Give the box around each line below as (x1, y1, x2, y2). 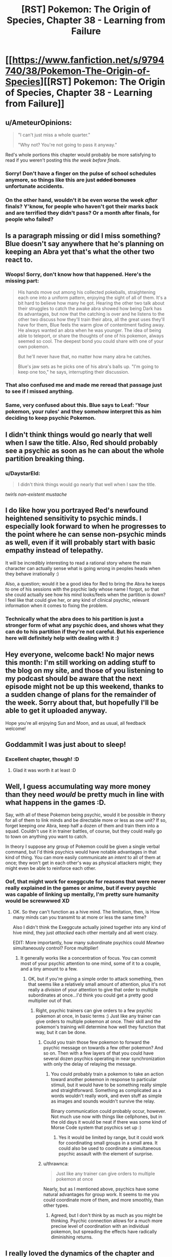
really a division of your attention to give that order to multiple (28, 987, 158, 993)
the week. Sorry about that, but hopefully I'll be (5, 698, 159, 707)
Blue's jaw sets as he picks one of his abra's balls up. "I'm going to (17, 363, 159, 370)
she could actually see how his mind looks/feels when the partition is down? (5, 591, 166, 598)
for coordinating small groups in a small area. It (58, 1140, 158, 1146)
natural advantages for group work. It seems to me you (43, 1191, 160, 1198)
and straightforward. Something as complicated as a (51, 1087, 161, 1093)
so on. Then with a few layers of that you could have (43, 1050, 154, 1057)
